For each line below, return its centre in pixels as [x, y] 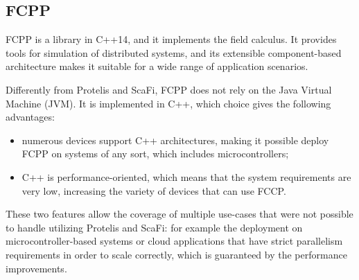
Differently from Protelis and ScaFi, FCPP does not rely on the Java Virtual [169, 89]
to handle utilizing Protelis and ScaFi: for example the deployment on [154, 227]
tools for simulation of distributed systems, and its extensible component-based [174, 52]
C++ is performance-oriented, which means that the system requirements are [186, 176]
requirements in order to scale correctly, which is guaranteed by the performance [176, 254]
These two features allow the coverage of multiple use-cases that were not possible [179, 214]
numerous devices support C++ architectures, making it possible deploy [175, 140]
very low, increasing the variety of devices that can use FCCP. [154, 190]
